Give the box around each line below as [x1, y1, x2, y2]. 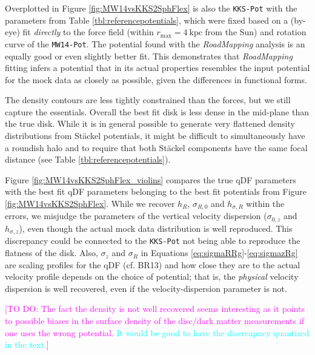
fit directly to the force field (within [22, 25, 154, 38]
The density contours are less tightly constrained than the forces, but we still [5, 93, 291, 106]
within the [246, 197, 285, 210]
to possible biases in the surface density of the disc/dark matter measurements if [5, 314, 304, 327]
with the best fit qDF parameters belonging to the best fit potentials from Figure [5, 185, 307, 198]
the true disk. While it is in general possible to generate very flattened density [5, 117, 295, 130]
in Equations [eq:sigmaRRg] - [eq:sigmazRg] [141, 246, 298, 259]
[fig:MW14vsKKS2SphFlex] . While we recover [5, 197, 175, 210]
